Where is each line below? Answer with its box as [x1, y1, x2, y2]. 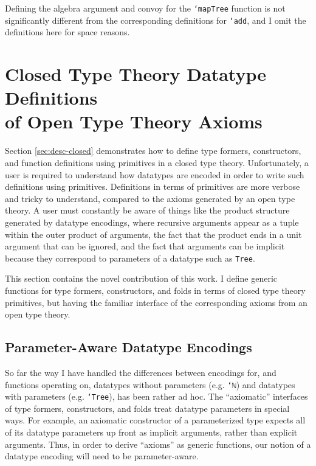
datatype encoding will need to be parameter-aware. [5, 450, 199, 462]
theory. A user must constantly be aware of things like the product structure [5, 204, 290, 217]
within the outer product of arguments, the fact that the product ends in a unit [5, 228, 302, 240]
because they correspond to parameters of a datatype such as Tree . [5, 251, 255, 264]
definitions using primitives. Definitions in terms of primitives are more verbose [5, 180, 300, 193]
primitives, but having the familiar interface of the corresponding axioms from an [5, 296, 307, 308]
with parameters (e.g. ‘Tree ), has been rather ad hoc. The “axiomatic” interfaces [5, 390, 308, 403]
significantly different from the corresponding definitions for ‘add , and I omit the [5, 13, 306, 26]
